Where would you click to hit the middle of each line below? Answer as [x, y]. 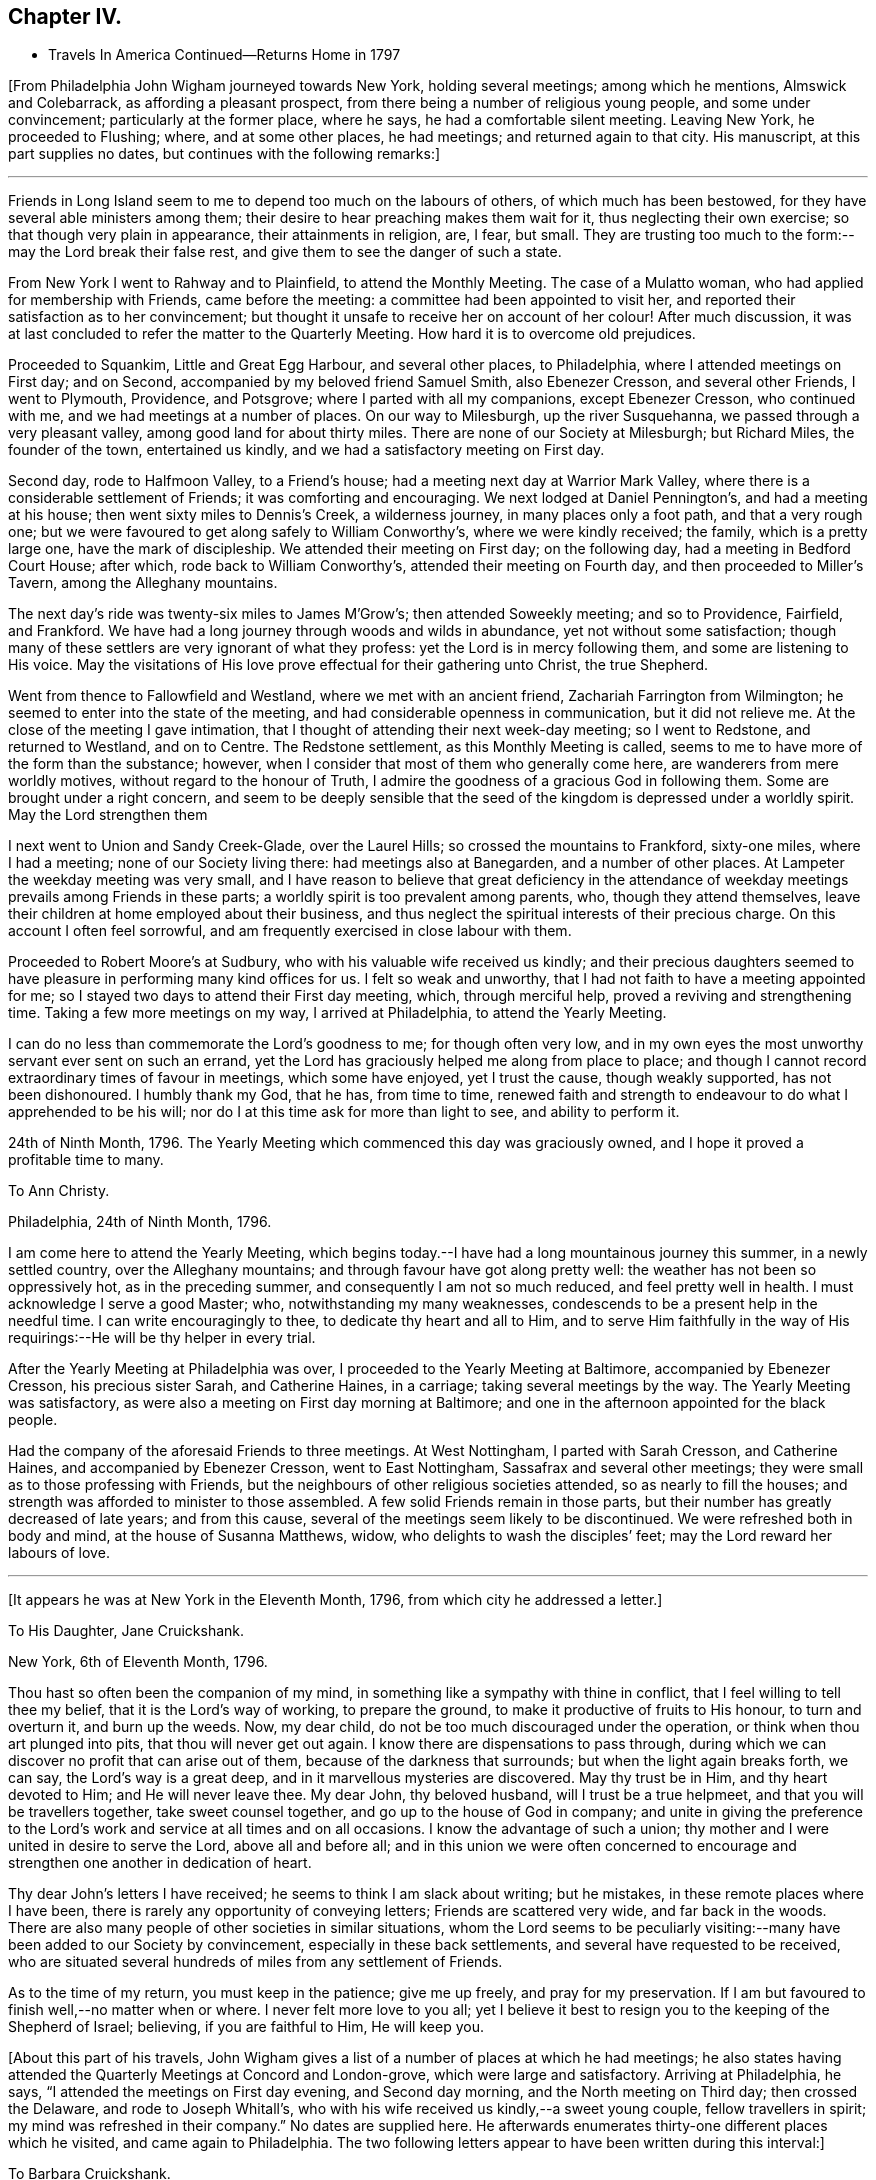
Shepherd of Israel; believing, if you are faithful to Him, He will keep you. [246, 2027]
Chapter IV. [65, 16]
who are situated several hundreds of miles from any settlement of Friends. [255, 1962]
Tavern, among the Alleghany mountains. [143, 583]
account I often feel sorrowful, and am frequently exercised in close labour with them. [290, 931]
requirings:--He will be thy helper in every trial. [162, 1338]
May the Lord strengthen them [108, 815]
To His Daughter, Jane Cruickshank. [126, 1631]
